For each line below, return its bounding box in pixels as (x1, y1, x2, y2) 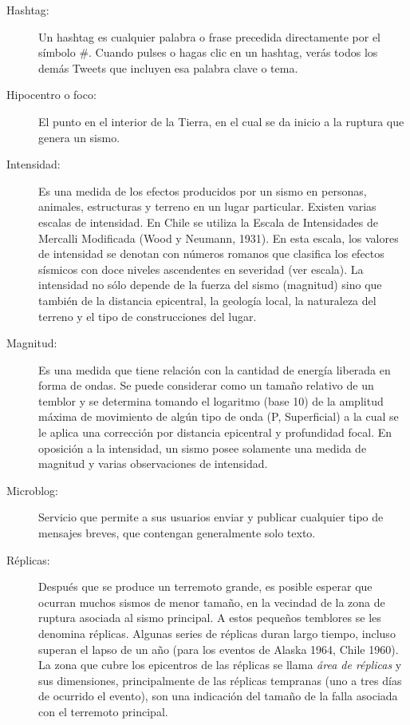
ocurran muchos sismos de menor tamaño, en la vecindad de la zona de (38, 593, 385, 610)
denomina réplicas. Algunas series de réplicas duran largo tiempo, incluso (38, 625, 396, 641)
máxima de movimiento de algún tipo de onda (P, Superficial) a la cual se (38, 408, 399, 425)
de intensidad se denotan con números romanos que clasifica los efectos (38, 245, 384, 262)
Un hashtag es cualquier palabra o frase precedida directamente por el (38, 28, 381, 45)
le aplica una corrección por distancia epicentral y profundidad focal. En (38, 424, 392, 441)
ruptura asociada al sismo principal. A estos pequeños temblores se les (38, 609, 381, 626)
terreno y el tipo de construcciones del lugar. (38, 307, 257, 324)
